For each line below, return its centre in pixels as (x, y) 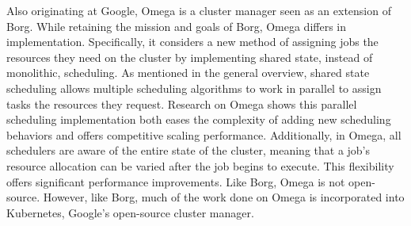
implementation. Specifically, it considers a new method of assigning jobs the (192, 42)
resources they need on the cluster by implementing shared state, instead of (190, 57)
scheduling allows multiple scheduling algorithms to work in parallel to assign (194, 88)
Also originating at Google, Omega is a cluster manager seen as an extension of (199, 10)
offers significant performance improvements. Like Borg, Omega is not (176, 181)
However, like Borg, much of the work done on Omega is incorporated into (224, 197)
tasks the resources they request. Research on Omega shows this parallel (182, 103)
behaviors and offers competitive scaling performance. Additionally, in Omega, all (204, 134)
